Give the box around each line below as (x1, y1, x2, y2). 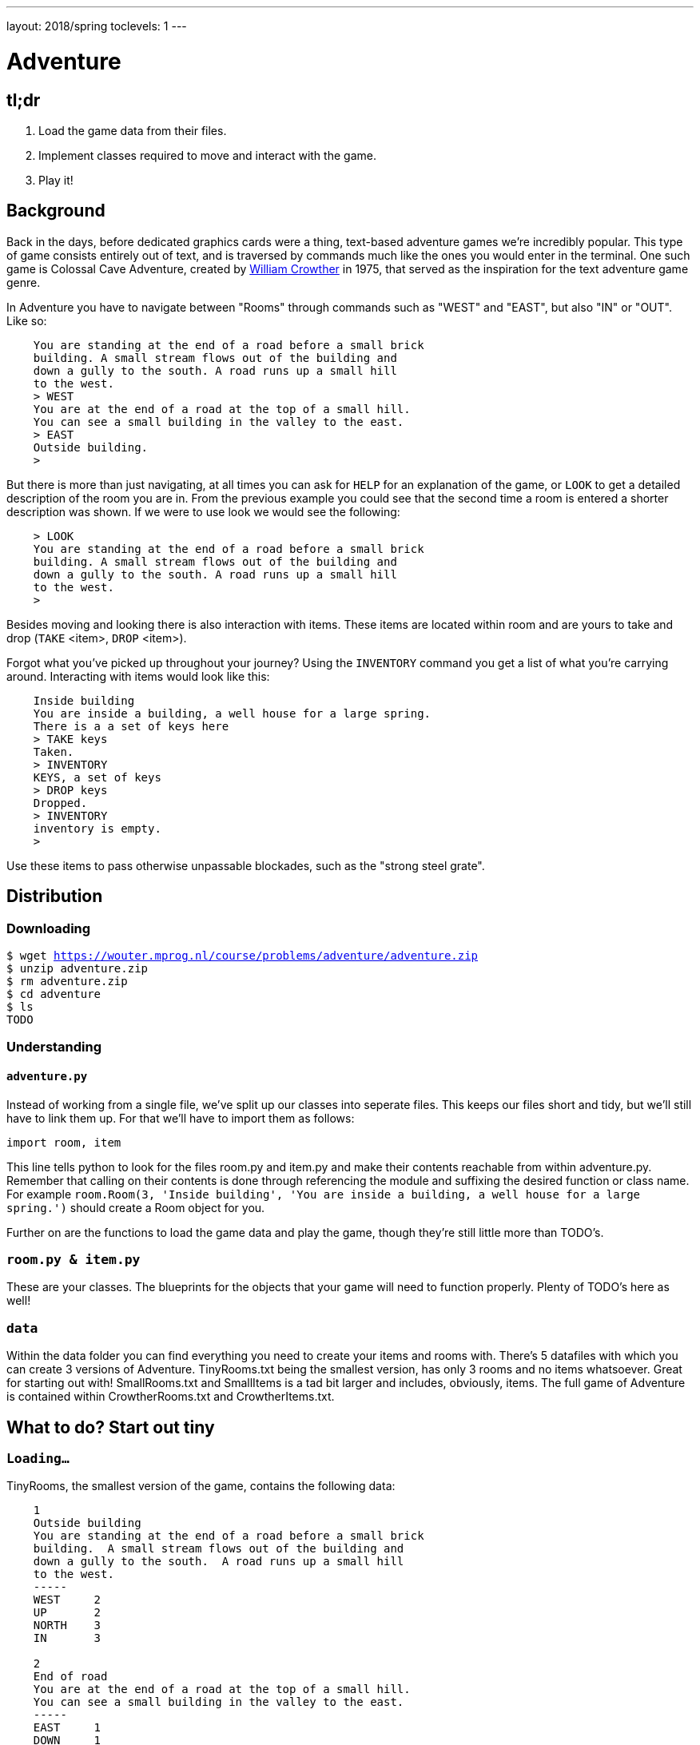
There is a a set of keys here (33, 719, 229, 733)
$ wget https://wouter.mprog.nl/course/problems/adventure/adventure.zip (6, 948, 479, 962)
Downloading (6, 920, 91, 936)
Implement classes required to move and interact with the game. (38, 148, 376, 162)
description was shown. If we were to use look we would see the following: (6, 504, 400, 519)
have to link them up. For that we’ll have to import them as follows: (6, 1111, 355, 1125)
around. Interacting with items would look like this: (6, 669, 270, 683)
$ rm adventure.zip (6, 974, 128, 988)
